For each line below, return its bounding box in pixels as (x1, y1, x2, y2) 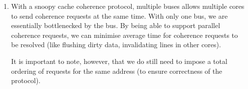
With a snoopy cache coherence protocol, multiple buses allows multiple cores (11, 1, 245, 11)
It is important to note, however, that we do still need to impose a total (11, 56, 227, 66)
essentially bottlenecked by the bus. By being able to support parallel (11, 20, 220, 30)
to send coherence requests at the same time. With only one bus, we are (11, 10, 228, 21)
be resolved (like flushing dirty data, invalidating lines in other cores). (11, 39, 221, 50)
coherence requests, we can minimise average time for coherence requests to (11, 30, 238, 40)
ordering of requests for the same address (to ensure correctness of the (11, 65, 222, 76)
